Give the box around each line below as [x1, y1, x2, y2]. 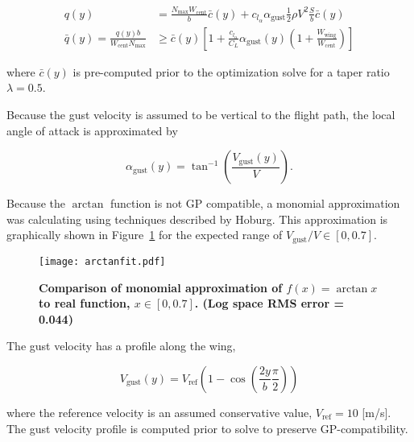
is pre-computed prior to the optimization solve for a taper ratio [72, 63, 390, 80]
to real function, [39, 295, 130, 312]
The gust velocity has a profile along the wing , [6, 337, 236, 354]
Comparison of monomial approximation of [39, 279, 283, 295]
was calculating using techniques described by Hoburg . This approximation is [6, 210, 388, 227]
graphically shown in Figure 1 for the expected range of [6, 226, 283, 243]
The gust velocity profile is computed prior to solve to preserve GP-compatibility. [6, 419, 408, 436]
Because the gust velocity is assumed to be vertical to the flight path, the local [6, 106, 395, 123]
